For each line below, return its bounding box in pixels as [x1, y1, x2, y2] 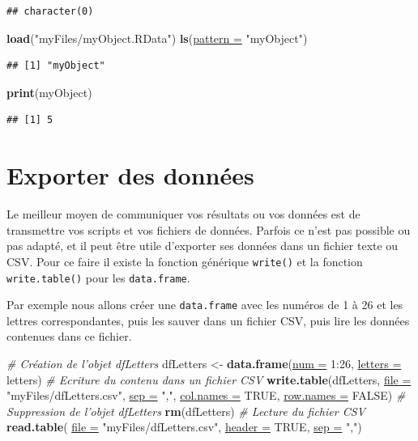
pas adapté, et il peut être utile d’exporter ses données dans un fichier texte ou [6, 237, 399, 254]
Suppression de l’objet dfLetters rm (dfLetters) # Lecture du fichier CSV [6, 402, 365, 419]
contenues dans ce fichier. [6, 328, 132, 345]
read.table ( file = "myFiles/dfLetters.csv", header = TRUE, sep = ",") [6, 418, 362, 435]
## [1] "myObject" [6, 60, 105, 72]
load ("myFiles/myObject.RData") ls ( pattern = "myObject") [6, 29, 308, 46]
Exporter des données [6, 159, 254, 192]
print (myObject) [6, 83, 92, 100]
